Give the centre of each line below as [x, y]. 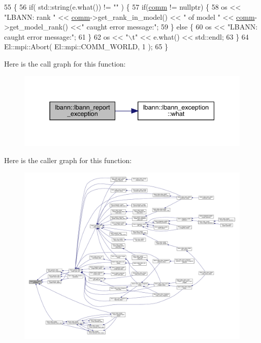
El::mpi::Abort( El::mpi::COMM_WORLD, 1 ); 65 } [86, 46]
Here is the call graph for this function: [65, 63]
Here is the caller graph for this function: [68, 160]
